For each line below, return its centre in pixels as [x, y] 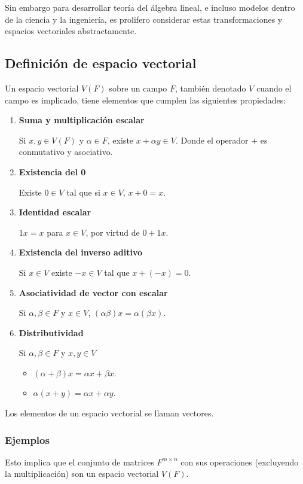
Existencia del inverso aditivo [81, 252]
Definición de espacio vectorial [101, 63]
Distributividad [51, 332]
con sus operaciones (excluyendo [240, 462]
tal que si [83, 192]
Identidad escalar [55, 212]
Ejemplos [27, 439]
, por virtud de [113, 232]
